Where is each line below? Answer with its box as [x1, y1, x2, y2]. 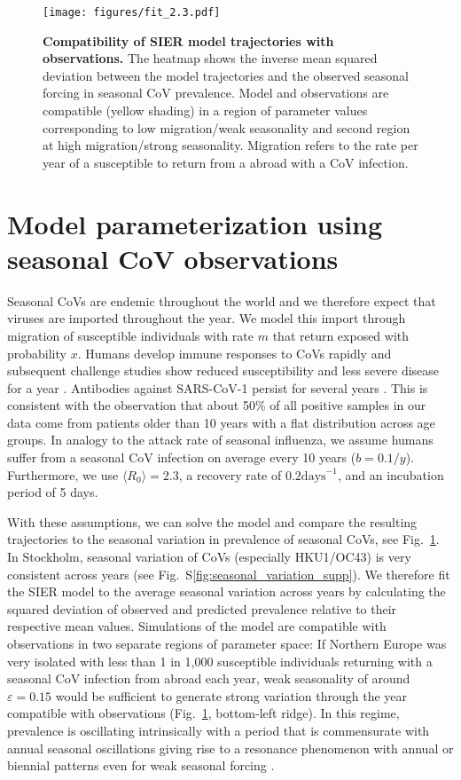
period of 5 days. [7, 483, 98, 501]
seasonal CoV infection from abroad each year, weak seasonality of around [7, 669, 410, 688]
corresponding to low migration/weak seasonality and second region [43, 118, 410, 137]
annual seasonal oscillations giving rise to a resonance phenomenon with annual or [7, 738, 454, 757]
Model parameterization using [7, 205, 383, 241]
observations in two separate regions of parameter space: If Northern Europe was [7, 634, 447, 652]
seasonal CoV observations [7, 240, 339, 276]
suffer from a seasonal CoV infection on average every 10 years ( [7, 448, 356, 467]
